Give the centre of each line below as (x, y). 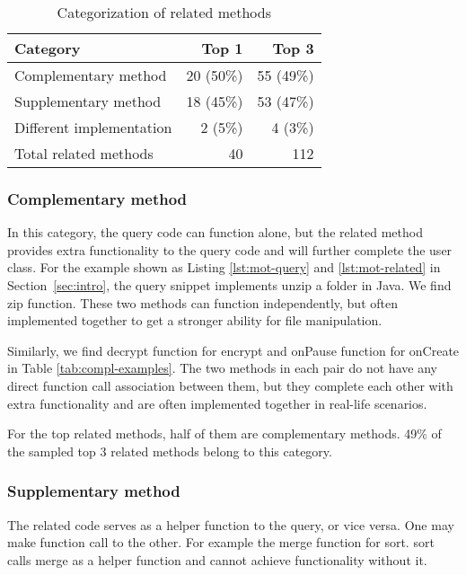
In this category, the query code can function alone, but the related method (215, 232)
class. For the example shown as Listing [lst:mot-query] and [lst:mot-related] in (224, 267)
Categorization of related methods (164, 12)
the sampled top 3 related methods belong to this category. (170, 451)
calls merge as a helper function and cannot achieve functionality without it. (217, 559)
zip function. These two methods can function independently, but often (202, 302)
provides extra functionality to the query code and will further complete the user (230, 249)
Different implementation (93, 127)
